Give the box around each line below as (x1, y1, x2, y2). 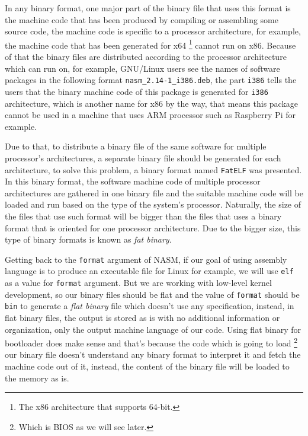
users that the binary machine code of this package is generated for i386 (5, 85, 268, 97)
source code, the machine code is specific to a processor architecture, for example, (5, 25, 301, 37)
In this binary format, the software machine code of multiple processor (5, 175, 261, 187)
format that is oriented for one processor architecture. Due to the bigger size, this (5, 221, 301, 234)
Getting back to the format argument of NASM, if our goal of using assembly (5, 253, 287, 265)
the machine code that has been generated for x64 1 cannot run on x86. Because (5, 37, 296, 51)
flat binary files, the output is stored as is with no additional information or (5, 311, 280, 323)
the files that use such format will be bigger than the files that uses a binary (5, 209, 282, 222)
